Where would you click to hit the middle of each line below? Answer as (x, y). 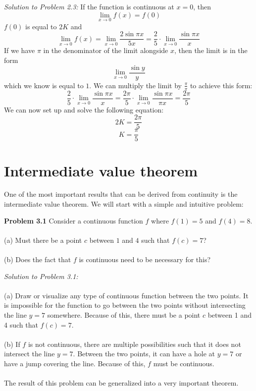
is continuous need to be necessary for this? (145, 259)
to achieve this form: (221, 85)
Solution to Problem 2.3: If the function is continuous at (89, 6)
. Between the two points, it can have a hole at (144, 354)
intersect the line (29, 354)
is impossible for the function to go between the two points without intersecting (125, 305)
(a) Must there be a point (43, 240)
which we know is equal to (44, 85)
